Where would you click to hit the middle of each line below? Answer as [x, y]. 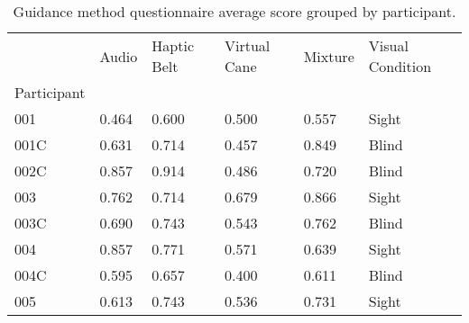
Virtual [248, 45]
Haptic [173, 45]
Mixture [329, 56]
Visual [388, 45]
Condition [400, 66]
